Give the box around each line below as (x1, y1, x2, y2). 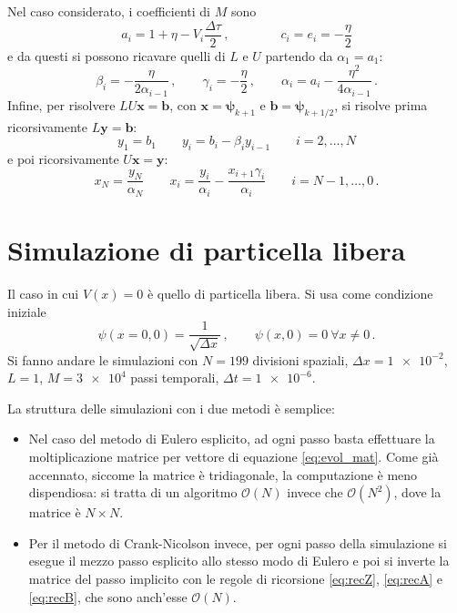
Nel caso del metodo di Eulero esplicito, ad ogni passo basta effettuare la (28, 429, 435, 448)
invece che (287, 483, 343, 502)
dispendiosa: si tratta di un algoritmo (28, 483, 238, 502)
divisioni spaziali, (252, 350, 349, 369)
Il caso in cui (7, 284, 79, 303)
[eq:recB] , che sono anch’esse (28, 587, 188, 606)
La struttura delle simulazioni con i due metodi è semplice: (7, 398, 335, 417)
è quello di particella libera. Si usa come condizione (147, 284, 433, 303)
